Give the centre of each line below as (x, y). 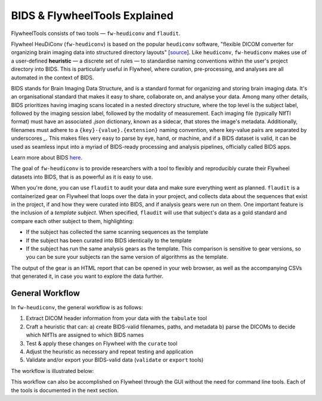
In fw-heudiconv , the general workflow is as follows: (77, 307)
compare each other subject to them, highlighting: (72, 221)
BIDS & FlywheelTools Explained (92, 15)
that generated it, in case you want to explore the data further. (87, 276)
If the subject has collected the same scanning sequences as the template (117, 232)
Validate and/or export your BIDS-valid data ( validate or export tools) (115, 360)
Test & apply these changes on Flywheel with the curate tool (102, 343)
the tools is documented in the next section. (65, 390)
